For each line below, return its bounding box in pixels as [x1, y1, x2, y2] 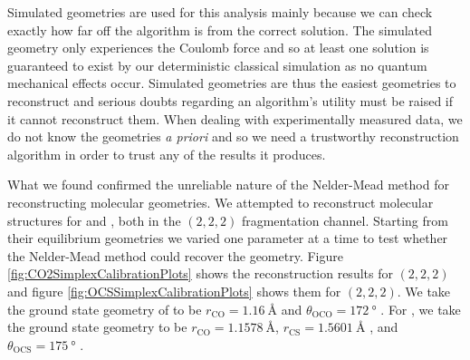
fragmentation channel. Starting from [241, 210, 448, 229]
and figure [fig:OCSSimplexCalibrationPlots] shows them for [7, 281, 341, 300]
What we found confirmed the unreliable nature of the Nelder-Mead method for [7, 175, 449, 194]
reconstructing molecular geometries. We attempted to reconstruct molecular [7, 192, 434, 211]
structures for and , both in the [7, 210, 181, 229]
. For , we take [380, 299, 461, 318]
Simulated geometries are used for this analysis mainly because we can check [7, 3, 433, 21]
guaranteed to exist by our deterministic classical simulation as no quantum [7, 55, 427, 74]
